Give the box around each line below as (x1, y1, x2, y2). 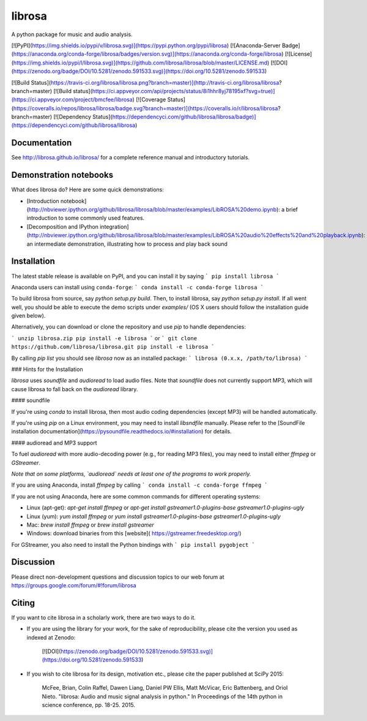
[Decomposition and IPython (26, 223, 99, 230)
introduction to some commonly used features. (26, 215, 145, 222)
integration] (100, 223, 129, 230)
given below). (11, 312, 46, 319)
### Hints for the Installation (11, 365, 83, 373)
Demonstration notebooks (11, 170, 113, 180)
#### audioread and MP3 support (11, 439, 97, 446)
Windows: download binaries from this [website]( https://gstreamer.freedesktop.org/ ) (26, 530, 242, 537)
